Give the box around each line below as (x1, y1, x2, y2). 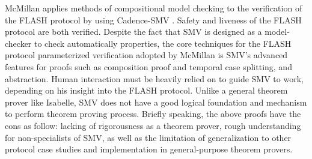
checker (5, 37, 32, 49)
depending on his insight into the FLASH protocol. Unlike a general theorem (5, 84, 288, 97)
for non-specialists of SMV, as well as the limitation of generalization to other (5, 131, 292, 143)
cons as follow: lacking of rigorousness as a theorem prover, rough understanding (5, 119, 301, 131)
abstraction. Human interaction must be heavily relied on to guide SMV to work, (5, 72, 304, 85)
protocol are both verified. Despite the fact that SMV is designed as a (5, 25, 262, 38)
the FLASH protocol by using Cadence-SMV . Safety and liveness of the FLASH (5, 13, 302, 26)
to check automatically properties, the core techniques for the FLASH (34, 37, 292, 49)
